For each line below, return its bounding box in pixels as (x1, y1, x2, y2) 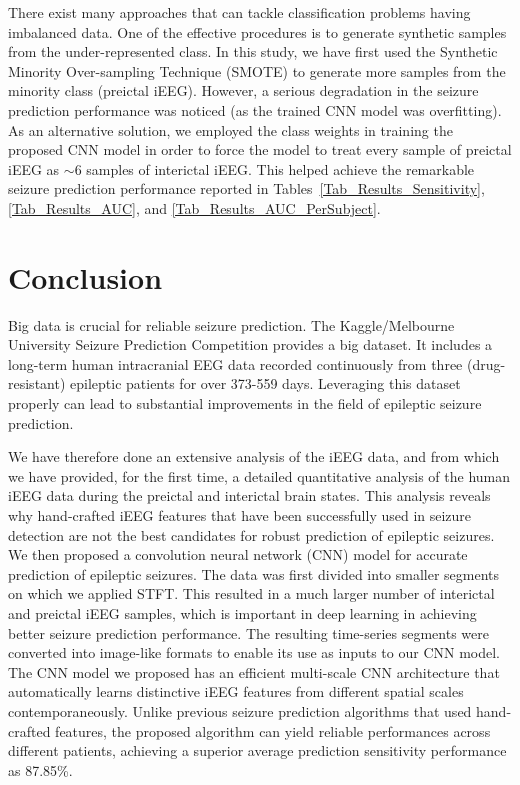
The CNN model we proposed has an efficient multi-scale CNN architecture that (8, 661, 500, 682)
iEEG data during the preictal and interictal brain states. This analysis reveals (8, 485, 491, 506)
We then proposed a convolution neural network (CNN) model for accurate (8, 544, 468, 565)
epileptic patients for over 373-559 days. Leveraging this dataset (70, 373, 461, 394)
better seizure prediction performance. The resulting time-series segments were (8, 622, 489, 643)
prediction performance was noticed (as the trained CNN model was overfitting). (8, 99, 502, 120)
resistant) (8, 373, 66, 394)
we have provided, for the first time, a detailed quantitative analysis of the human (8, 465, 511, 486)
